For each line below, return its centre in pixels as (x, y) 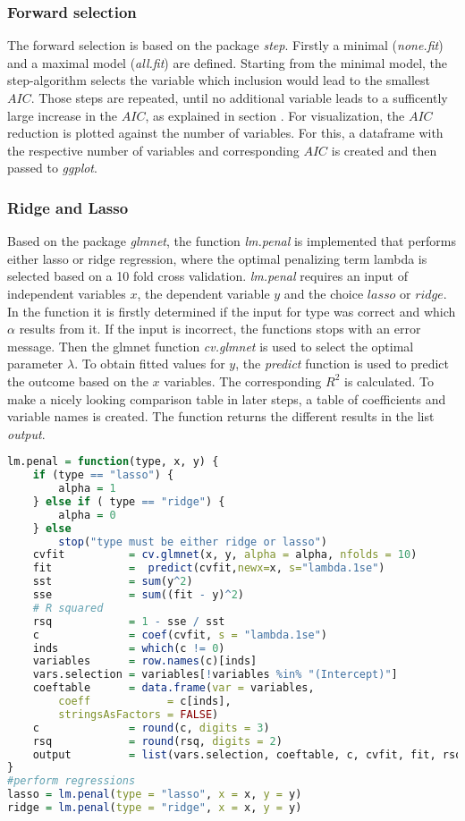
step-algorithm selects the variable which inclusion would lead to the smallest (219, 80)
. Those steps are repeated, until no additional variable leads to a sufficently (239, 97)
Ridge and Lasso (68, 207)
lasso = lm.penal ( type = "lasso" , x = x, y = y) (155, 795)
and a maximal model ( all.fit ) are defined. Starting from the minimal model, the (228, 62)
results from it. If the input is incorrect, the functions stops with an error (220, 329)
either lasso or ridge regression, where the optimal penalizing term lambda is (217, 258)
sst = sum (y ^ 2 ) (113, 582)
